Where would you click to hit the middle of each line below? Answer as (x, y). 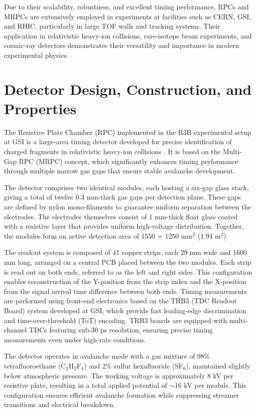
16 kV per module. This (210, 385)
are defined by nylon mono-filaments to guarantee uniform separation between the (128, 207)
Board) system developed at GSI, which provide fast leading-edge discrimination (125, 310)
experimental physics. (36, 55)
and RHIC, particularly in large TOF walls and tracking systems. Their (112, 26)
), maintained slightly (218, 365)
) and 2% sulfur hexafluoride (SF (133, 365)
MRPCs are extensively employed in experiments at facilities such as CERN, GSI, (128, 16)
